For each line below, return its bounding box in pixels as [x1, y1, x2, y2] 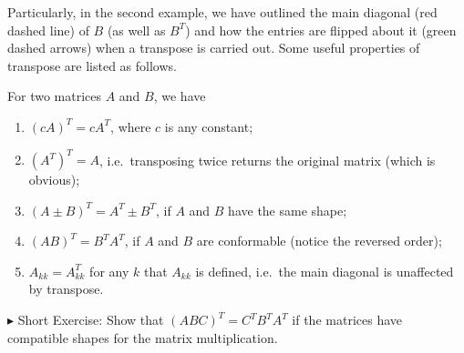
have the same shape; [228, 200, 347, 219]
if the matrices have [292, 310, 402, 329]
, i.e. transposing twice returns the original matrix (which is [98, 150, 436, 169]
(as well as [107, 20, 166, 39]
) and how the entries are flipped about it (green [185, 20, 457, 39]
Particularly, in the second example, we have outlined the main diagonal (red [7, 3, 438, 21]
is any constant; [164, 116, 253, 136]
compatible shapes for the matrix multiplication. [7, 328, 278, 347]
